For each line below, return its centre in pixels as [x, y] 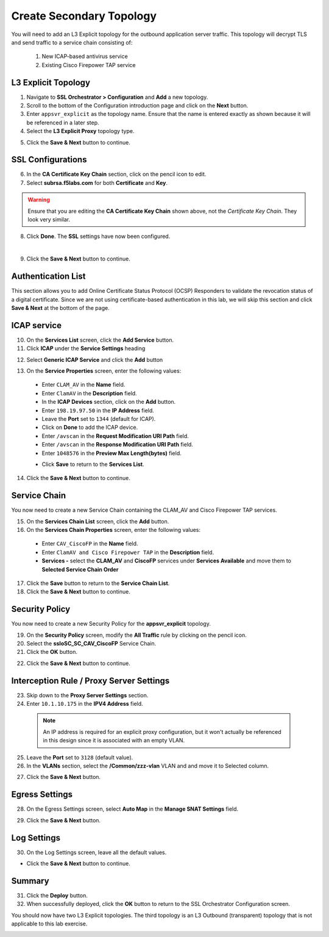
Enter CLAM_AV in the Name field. [83, 385]
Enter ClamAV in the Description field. [89, 393]
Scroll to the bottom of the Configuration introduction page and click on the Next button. [137, 106]
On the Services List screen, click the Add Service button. [100, 340]
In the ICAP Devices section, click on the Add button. [109, 402]
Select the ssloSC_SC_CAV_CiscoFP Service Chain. [91, 643]
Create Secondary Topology [84, 16]
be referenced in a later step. [63, 123]
